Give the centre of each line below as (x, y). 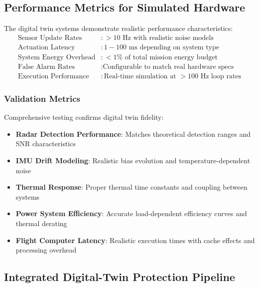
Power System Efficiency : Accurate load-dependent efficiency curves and (131, 213)
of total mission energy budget (171, 57)
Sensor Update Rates (50, 38)
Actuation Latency (46, 47)
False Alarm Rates (46, 67)
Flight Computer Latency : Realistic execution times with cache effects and (135, 240)
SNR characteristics (46, 143)
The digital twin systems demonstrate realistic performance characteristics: (119, 28)
